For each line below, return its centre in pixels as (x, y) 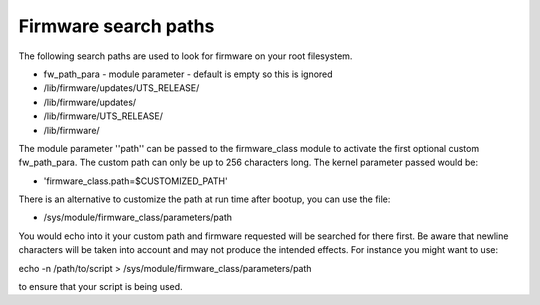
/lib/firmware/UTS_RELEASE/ (103, 116)
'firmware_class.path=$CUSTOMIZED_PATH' (136, 181)
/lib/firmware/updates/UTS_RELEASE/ (121, 88)
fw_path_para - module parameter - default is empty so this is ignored (188, 74)
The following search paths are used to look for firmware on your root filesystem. (185, 56)
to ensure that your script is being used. (101, 287)
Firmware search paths (116, 26)
